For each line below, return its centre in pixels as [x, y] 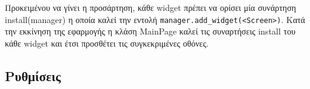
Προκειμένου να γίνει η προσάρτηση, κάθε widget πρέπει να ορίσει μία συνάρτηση [150, 7]
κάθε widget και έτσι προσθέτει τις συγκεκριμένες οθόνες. [107, 43]
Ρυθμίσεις [33, 75]
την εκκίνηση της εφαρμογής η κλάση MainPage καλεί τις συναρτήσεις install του [150, 31]
